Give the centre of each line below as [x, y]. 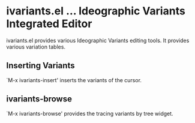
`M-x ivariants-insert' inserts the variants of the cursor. [74, 80]
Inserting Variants [40, 66]
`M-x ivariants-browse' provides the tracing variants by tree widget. [90, 113]
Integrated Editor [49, 24]
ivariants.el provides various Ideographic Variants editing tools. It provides [98, 40]
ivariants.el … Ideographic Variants [96, 11]
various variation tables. [36, 47]
